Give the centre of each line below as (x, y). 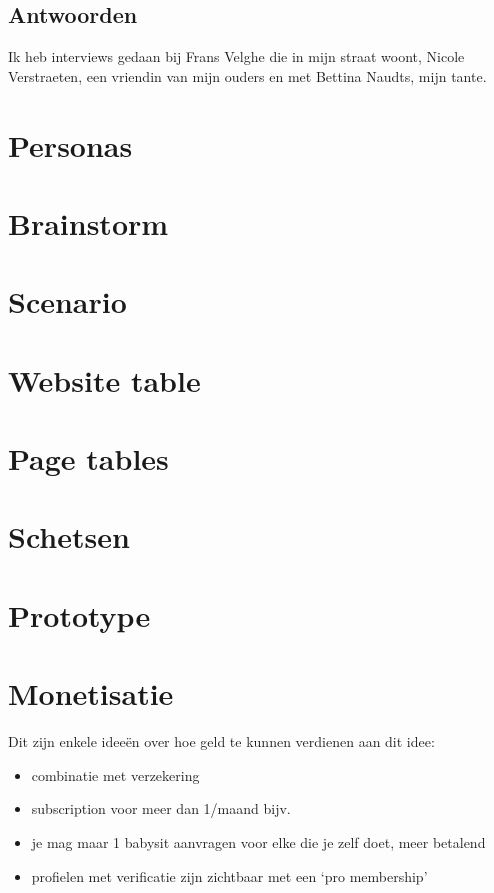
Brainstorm (88, 222)
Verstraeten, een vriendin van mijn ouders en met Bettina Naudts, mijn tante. (247, 75)
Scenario (67, 301)
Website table (104, 379)
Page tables (88, 458)
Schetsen (69, 536)
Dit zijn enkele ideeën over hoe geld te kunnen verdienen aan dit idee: (221, 741)
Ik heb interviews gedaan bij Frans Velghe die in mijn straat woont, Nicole (236, 56)
